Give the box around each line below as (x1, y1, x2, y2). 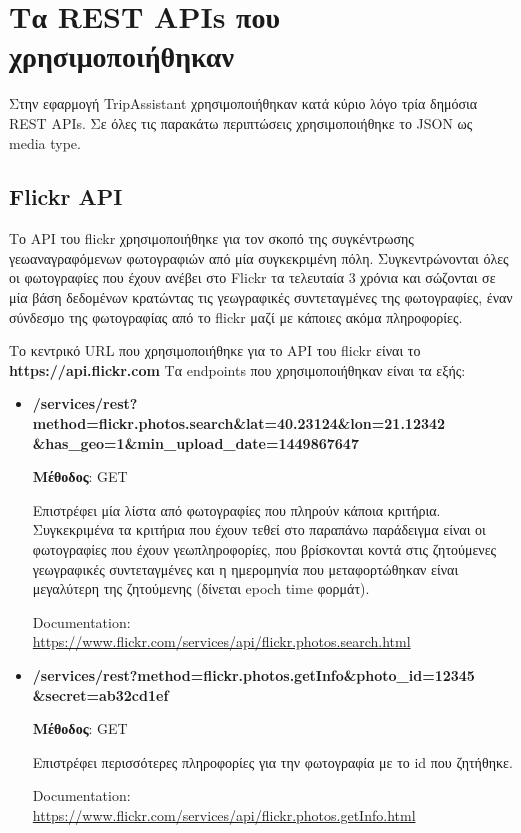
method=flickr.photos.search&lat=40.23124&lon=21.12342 (32, 413, 446, 434)
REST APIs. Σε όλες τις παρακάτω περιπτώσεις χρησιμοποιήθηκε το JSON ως (9, 112, 473, 133)
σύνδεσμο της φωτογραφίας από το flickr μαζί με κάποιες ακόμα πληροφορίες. (9, 306, 463, 327)
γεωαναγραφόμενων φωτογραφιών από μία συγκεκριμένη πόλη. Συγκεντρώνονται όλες (9, 247, 509, 268)
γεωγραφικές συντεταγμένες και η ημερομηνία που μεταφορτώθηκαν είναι (32, 558, 459, 579)
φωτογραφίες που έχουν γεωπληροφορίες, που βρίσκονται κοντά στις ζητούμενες (32, 539, 497, 560)
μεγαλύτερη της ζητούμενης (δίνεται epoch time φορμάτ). (32, 578, 370, 599)
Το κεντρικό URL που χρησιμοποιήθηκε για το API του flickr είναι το (9, 340, 421, 361)
